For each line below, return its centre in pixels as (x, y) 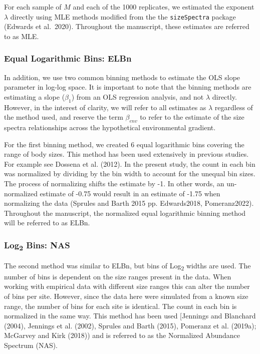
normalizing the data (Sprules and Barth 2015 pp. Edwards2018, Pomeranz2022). (129, 203)
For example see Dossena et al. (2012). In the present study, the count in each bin (130, 163)
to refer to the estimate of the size (192, 117)
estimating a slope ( (35, 96)
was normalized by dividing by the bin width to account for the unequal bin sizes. (130, 173)
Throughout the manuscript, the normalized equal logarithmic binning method (125, 213)
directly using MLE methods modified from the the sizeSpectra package (123, 16)
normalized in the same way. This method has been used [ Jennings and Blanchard (130, 316)
